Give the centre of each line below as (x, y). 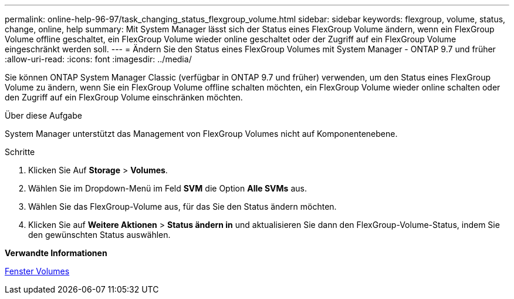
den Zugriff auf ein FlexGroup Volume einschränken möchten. (124, 97)
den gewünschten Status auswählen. (99, 235)
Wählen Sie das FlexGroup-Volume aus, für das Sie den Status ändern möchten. (182, 206)
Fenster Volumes (37, 271)
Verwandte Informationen (56, 253)
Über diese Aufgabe (43, 115)
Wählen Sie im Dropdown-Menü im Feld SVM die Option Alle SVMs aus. (168, 188)
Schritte (20, 152)
